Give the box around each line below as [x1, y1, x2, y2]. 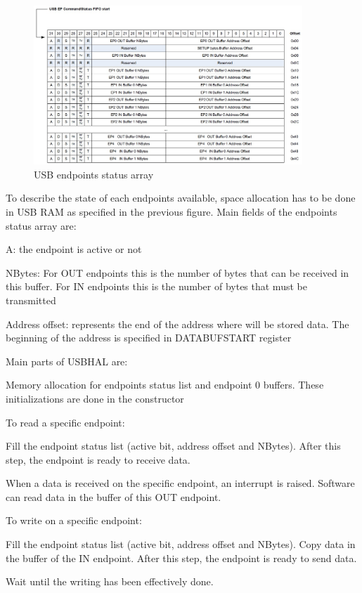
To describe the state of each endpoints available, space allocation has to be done [6, 190, 356, 205]
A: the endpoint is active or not [6, 242, 142, 256]
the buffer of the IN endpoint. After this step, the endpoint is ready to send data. [6, 550, 357, 565]
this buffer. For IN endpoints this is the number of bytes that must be [6, 279, 307, 294]
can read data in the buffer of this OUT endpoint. [6, 489, 221, 504]
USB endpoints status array [34, 167, 154, 181]
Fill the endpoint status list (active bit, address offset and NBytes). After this [6, 438, 341, 453]
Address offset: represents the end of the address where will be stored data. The [6, 316, 349, 331]
